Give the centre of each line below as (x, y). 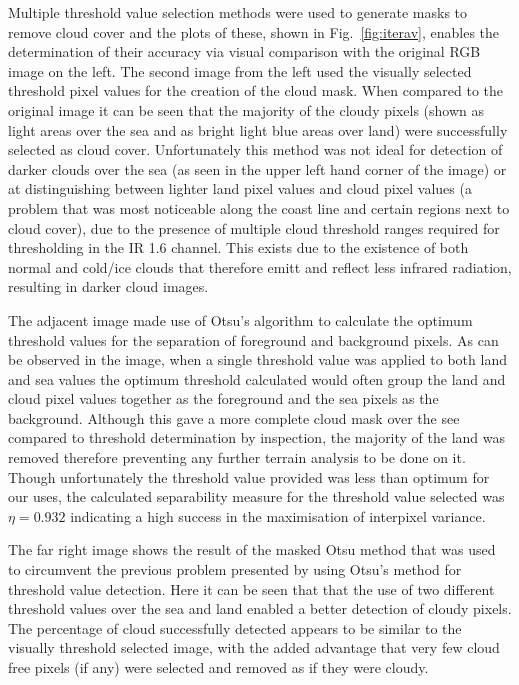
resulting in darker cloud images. (108, 286)
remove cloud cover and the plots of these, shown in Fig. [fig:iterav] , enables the (254, 31)
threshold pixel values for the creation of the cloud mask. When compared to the (256, 90)
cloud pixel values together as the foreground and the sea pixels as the (223, 398)
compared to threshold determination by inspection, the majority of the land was (257, 437)
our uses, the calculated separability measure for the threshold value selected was (256, 496)
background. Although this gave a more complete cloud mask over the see (234, 417)
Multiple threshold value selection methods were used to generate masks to (238, 12)
